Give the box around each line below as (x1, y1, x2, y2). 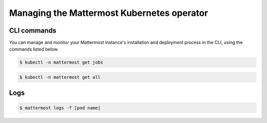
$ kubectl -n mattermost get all (19, 74, 101, 80)
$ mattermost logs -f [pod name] (19, 105, 101, 111)
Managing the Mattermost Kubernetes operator (9, 7, 208, 18)
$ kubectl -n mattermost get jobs (19, 60, 103, 65)
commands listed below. (9, 46, 59, 52)
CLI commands (9, 26, 57, 35)
